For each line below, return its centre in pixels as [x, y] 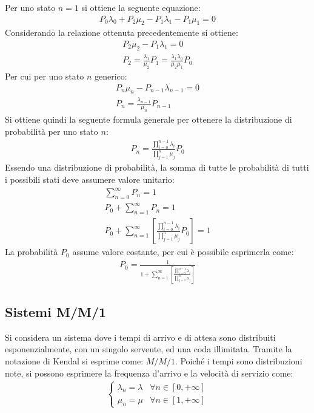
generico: [111, 76]
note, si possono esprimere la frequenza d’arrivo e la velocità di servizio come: [149, 373]
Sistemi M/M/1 [56, 312]
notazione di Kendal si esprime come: [74, 361]
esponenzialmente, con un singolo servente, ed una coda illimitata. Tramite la [149, 349]
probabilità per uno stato [52, 131]
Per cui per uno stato [45, 76]
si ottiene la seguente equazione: [141, 7]
